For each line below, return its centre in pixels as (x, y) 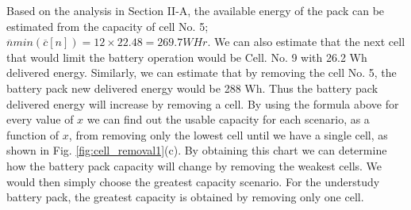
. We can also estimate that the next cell (306, 42)
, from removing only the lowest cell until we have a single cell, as (228, 134)
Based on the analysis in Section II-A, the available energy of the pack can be (196, 10)
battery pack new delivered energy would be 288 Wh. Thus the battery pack (192, 88)
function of (33, 134)
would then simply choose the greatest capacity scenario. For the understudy (193, 181)
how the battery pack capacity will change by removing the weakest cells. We (194, 165)
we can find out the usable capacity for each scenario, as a (228, 119)
